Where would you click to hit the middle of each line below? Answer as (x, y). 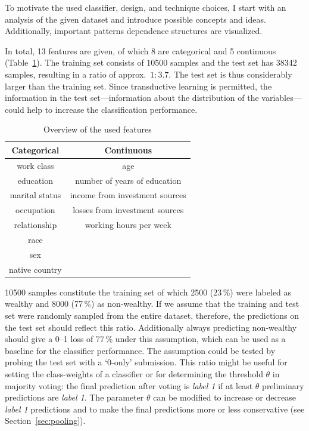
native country (35, 269)
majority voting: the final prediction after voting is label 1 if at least (129, 385)
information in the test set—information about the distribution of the (132, 98)
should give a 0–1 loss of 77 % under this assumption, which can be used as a (145, 339)
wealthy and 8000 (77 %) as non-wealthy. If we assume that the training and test (152, 304)
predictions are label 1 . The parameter (74, 397)
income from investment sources (128, 195)
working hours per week (128, 225)
